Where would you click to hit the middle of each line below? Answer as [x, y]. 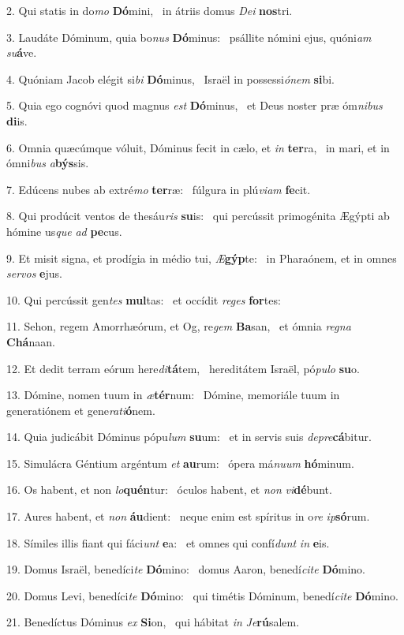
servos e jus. [34, 273]
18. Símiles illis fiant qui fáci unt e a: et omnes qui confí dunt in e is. [168, 542]
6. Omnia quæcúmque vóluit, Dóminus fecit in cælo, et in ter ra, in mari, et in [198, 147]
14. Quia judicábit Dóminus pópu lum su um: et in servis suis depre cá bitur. [189, 437]
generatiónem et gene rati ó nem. [81, 410]
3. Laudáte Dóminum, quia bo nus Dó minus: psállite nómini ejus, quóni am [189, 37]
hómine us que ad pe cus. [64, 231]
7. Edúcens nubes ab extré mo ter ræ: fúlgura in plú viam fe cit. [159, 189]
